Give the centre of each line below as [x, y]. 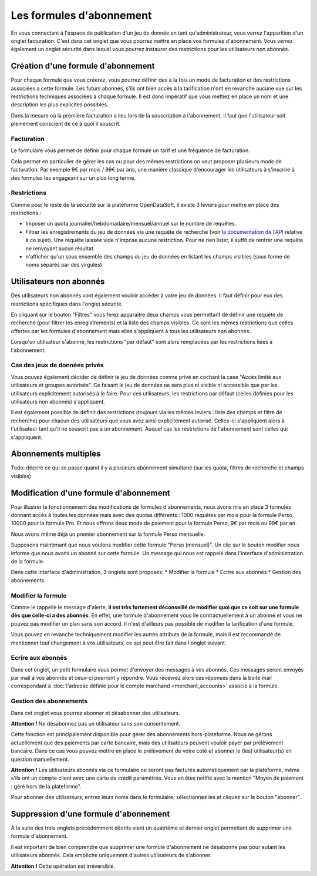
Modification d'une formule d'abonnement [90, 493]
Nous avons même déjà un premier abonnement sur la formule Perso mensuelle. [108, 534]
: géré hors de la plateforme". [46, 786]
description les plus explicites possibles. [60, 105]
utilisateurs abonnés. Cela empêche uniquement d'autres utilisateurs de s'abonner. [111, 855]
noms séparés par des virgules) [64, 265]
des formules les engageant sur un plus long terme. [73, 178]
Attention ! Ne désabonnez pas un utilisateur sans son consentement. [96, 723]
